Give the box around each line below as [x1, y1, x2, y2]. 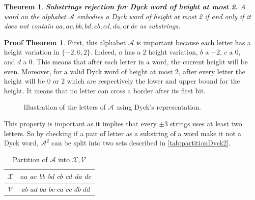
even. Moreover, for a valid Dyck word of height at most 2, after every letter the [4, 66, 245, 76]
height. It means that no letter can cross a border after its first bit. [4, 85, 206, 95]
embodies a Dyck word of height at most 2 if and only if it [77, 11, 251, 21]
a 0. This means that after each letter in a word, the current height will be [23, 56, 248, 66]
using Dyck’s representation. [116, 102, 201, 112]
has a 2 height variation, [124, 47, 198, 57]
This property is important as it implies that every [4, 118, 157, 128]
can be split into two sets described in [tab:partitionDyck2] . [51, 138, 231, 148]
